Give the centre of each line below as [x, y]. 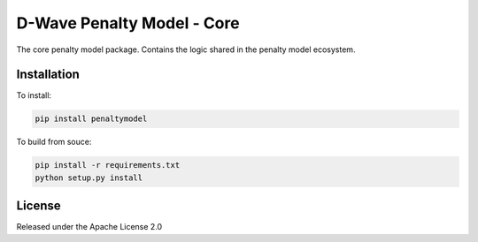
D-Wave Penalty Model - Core [128, 23]
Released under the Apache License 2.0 [89, 227]
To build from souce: [54, 142]
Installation [48, 75]
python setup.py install [89, 178]
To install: [34, 95]
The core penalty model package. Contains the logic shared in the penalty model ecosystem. [186, 49]
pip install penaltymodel [91, 119]
